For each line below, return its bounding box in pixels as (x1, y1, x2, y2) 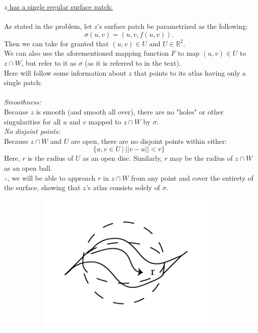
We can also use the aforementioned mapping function (4, 48, 169, 58)
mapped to (88, 116, 121, 126)
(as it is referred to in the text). (84, 57, 181, 68)
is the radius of (27, 153, 73, 163)
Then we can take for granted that (4, 38, 109, 48)
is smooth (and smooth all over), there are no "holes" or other (36, 106, 224, 116)
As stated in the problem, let (4, 21, 92, 31)
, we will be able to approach (7, 172, 96, 183)
